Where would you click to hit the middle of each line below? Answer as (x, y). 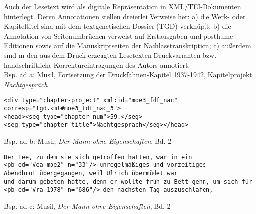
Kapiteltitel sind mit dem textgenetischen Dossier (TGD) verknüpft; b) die (118, 26)
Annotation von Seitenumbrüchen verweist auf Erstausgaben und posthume (119, 35)
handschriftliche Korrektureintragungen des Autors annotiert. (97, 65)
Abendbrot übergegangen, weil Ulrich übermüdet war (91, 173)
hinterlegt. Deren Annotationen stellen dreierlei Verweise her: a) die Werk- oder (125, 16)
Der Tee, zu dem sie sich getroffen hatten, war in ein (98, 157)
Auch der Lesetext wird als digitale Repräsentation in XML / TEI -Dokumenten (123, 6)
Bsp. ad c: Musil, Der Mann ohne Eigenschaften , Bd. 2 (87, 205)
